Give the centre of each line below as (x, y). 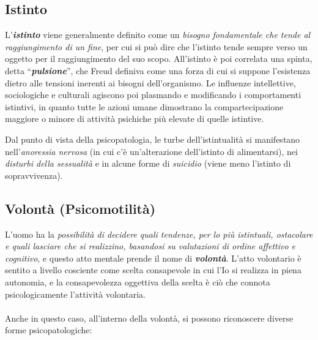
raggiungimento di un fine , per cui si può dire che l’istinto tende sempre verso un (156, 46)
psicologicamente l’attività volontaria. (75, 294)
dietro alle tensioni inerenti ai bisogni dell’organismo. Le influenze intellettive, (150, 82)
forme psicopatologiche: (49, 330)
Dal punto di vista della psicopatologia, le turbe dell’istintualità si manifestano (153, 139)
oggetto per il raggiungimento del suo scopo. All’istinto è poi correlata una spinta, (159, 59)
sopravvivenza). (34, 175)
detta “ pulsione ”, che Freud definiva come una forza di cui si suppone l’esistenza (158, 70)
